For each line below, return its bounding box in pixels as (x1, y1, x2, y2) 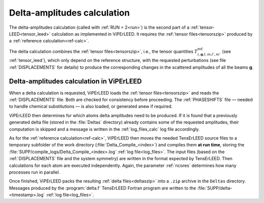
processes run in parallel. (9, 169, 60, 175)
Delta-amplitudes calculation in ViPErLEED (9, 77, 142, 85)
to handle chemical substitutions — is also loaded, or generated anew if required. (9, 103, 173, 109)
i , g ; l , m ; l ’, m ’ (197, 52, 221, 57)
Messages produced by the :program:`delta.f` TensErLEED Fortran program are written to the (9, 185, 197, 191)
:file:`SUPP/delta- (197, 185, 232, 191)
